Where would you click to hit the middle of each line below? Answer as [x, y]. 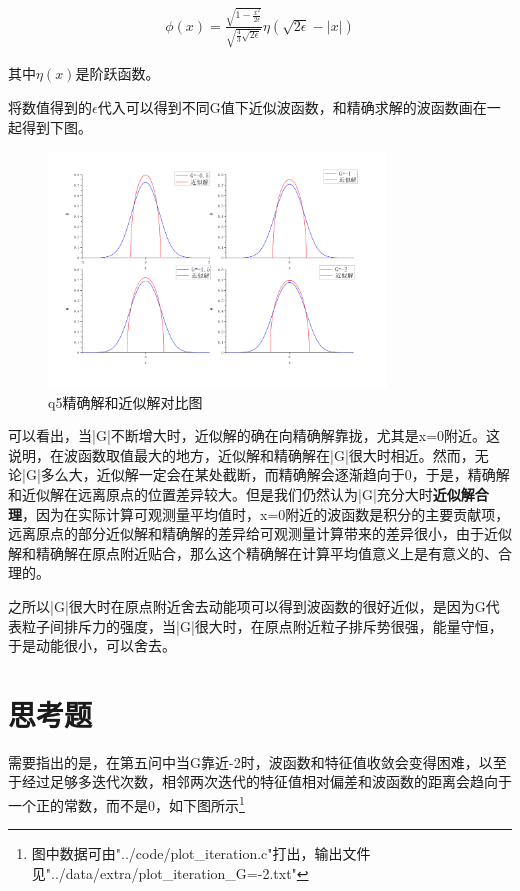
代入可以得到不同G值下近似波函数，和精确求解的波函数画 [285, 107]
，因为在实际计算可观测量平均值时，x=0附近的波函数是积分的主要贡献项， [266, 513]
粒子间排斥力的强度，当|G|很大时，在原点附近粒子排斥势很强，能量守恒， [262, 625]
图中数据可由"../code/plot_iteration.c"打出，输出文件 [201, 853]
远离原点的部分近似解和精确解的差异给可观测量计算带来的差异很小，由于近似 [260, 533]
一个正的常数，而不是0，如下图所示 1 [126, 803]
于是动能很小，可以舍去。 [92, 645]
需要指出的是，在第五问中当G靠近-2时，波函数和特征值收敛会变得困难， [243, 761]
